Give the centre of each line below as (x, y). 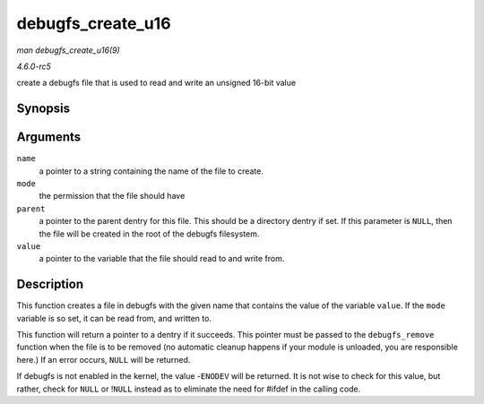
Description (50, 284)
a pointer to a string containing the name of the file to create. (151, 171)
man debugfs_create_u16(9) (68, 50)
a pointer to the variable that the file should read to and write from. (162, 259)
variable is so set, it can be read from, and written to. (114, 318)
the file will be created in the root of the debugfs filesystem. (149, 234)
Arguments (49, 138)
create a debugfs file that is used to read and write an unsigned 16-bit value (156, 83)
